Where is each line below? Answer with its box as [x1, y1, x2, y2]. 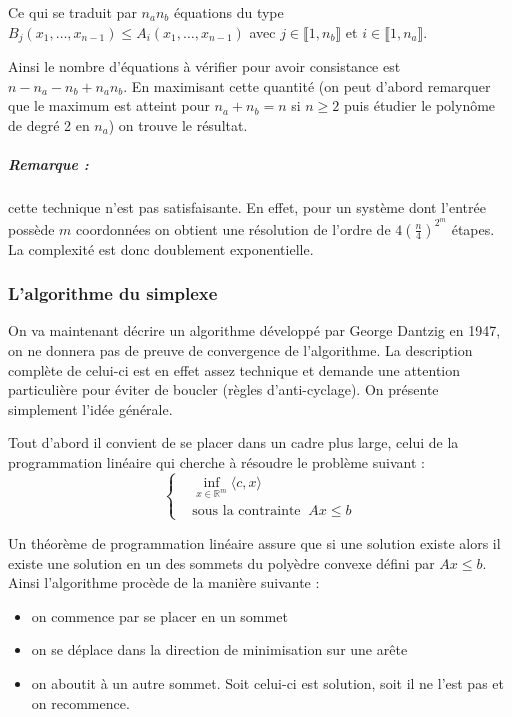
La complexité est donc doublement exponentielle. [8, 238, 314, 259]
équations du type [173, 2, 284, 22]
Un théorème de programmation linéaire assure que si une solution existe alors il [8, 532, 501, 553]
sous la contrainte [192, 503, 301, 518]
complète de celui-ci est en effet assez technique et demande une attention [8, 359, 461, 380]
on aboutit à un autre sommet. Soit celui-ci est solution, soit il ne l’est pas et [31, 672, 504, 693]
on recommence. [31, 692, 130, 713]
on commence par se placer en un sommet [31, 605, 288, 626]
